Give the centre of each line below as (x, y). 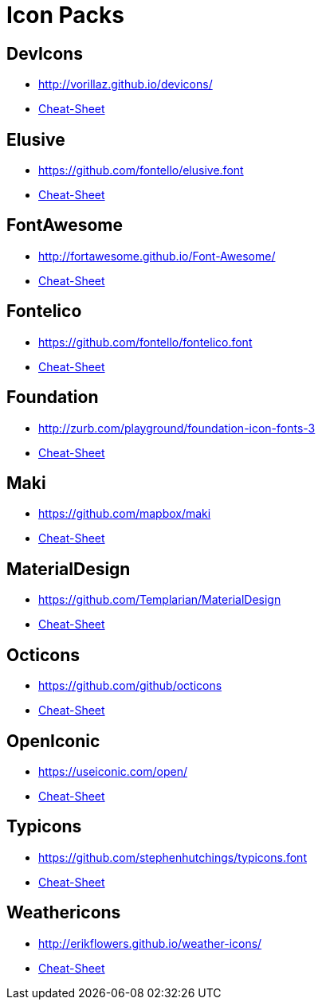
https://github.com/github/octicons (130, 686)
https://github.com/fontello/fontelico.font (145, 342)
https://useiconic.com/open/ (113, 771)
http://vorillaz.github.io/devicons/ (126, 84)
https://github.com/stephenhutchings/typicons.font (173, 857)
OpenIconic (53, 741)
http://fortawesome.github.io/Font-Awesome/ (157, 256)
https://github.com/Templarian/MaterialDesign (160, 600)
